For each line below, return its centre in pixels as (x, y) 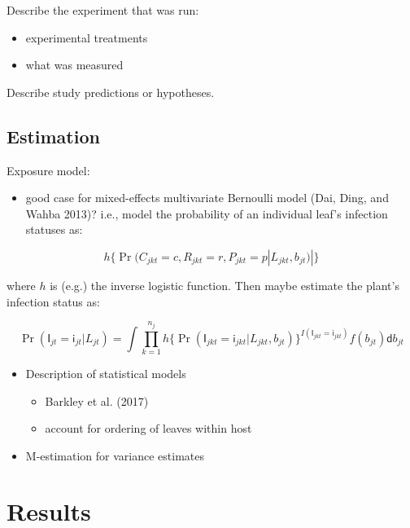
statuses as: (54, 229)
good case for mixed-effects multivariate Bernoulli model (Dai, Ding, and (207, 198)
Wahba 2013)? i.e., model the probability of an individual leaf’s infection (207, 213)
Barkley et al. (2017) (97, 400)
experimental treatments (87, 37)
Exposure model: (48, 170)
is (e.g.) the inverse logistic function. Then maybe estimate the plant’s (225, 285)
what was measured (74, 65)
